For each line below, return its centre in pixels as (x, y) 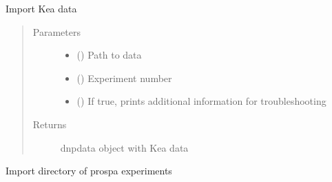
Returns (50, 124)
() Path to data (109, 55)
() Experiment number (124, 78)
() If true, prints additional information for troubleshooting (201, 101)
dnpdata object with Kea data (124, 147)
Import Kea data (41, 8)
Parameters (56, 31)
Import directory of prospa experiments (89, 171)
